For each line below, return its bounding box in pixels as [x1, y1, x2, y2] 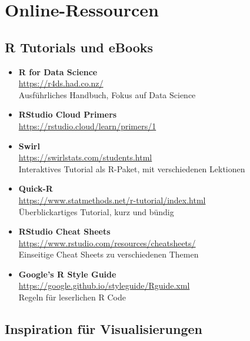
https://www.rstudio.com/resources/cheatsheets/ [18, 236, 196, 249]
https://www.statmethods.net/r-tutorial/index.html [18, 193, 206, 206]
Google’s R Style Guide [18, 268, 116, 280]
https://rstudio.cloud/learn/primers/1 [18, 119, 156, 132]
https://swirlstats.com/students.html [18, 151, 152, 163]
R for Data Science [18, 65, 98, 78]
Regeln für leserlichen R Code [18, 291, 126, 303]
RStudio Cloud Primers [18, 108, 117, 121]
